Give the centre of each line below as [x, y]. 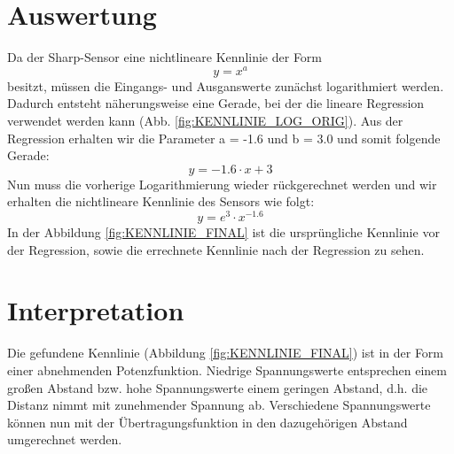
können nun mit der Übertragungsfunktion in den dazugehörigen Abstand [207, 422]
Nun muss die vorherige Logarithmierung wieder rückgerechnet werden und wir [222, 184]
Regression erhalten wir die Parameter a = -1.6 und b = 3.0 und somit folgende [224, 138]
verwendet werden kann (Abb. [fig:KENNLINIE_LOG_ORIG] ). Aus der [205, 120]
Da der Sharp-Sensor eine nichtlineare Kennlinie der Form [165, 57]
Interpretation [96, 310]
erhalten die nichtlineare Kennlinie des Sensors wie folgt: [161, 201]
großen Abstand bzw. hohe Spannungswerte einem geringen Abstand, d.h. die [218, 387]
